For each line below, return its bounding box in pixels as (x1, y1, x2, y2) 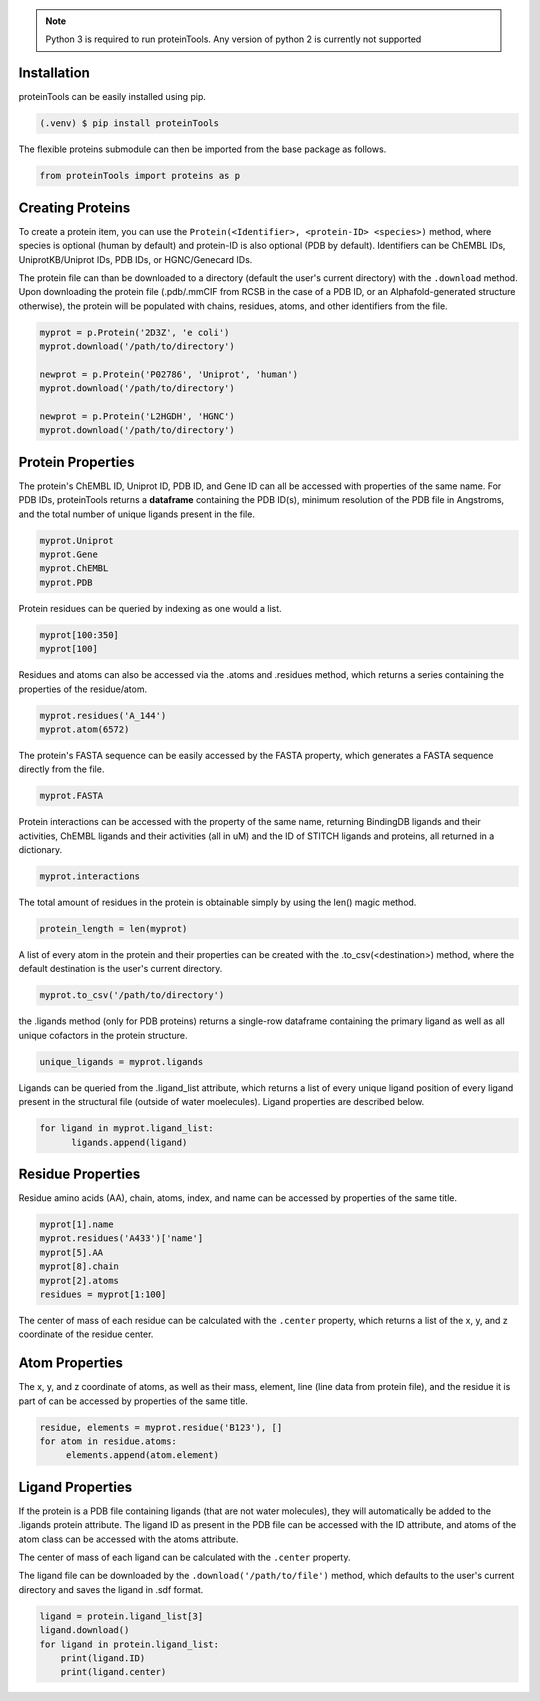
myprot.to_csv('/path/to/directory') (39, 990, 225, 1001)
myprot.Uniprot (39, 535, 114, 546)
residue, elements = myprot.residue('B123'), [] (39, 1421, 283, 1433)
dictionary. (18, 844, 63, 856)
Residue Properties (18, 1165, 141, 1182)
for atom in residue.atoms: (39, 1436, 177, 1447)
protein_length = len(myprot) (39, 923, 188, 935)
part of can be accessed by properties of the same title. (18, 1395, 249, 1407)
